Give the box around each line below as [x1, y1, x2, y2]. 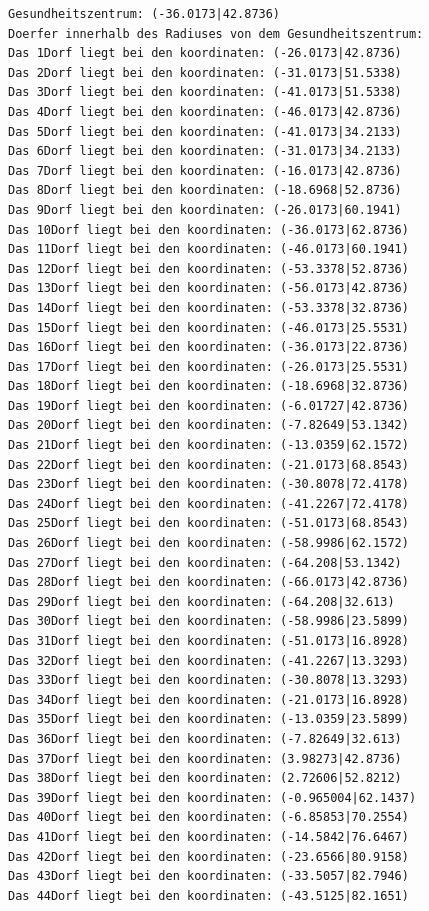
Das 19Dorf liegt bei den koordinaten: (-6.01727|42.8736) [8, 398, 409, 413]
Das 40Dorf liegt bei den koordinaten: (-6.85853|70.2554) [8, 810, 409, 825]
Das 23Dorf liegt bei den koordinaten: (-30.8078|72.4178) [8, 477, 409, 492]
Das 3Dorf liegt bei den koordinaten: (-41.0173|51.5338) [8, 85, 402, 100]
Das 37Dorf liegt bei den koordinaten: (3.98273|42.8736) [8, 751, 402, 766]
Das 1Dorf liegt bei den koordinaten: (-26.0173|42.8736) [8, 46, 402, 61]
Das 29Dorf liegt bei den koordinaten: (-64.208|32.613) [8, 594, 395, 609]
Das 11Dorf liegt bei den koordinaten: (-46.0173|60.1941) [8, 242, 409, 257]
